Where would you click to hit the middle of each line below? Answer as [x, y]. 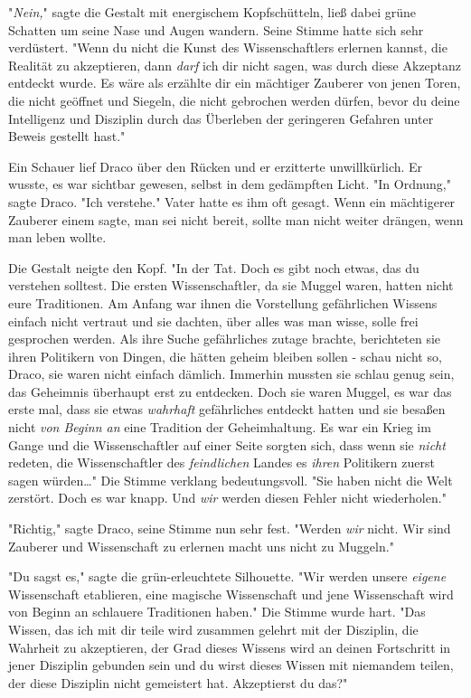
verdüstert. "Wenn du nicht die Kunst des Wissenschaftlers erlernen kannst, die [228, 47]
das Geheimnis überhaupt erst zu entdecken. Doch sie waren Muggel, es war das [230, 391]
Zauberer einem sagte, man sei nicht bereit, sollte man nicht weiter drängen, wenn [236, 219]
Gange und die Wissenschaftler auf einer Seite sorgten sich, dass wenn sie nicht [227, 444]
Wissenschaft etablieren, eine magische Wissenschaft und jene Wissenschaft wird [231, 594]
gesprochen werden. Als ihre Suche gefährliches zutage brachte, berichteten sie [225, 339]
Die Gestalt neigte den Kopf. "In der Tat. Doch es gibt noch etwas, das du [214, 267]
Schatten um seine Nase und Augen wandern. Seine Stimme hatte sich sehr [216, 29]
